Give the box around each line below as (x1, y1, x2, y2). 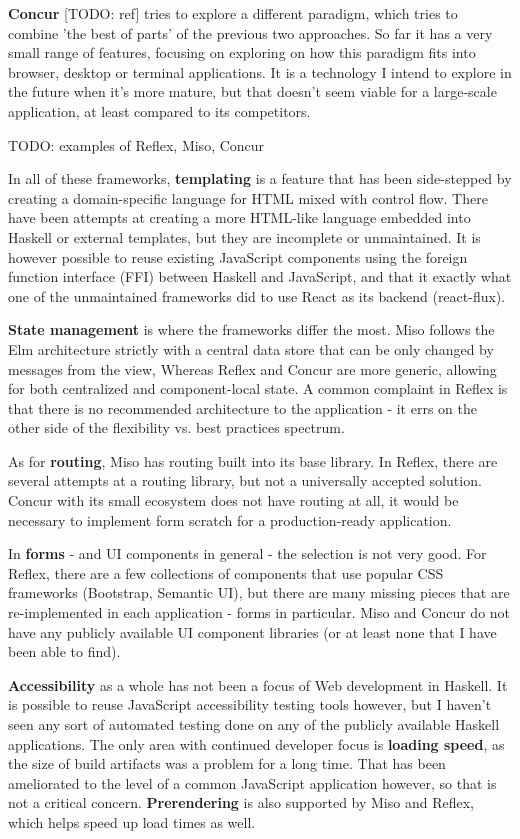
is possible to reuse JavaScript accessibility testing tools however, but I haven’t (8, 694, 492, 715)
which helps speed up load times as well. (8, 811, 256, 832)
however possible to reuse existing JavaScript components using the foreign (8, 246, 468, 267)
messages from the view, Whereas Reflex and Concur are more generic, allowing (8, 358, 497, 379)
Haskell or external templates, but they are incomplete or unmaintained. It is (8, 226, 481, 247)
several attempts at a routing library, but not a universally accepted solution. (8, 470, 482, 491)
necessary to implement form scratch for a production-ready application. (8, 509, 452, 530)
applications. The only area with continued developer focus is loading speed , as (8, 733, 505, 754)
